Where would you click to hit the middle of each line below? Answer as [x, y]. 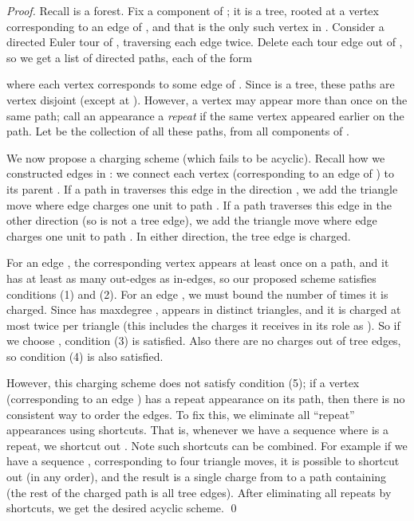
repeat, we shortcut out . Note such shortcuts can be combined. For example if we [207, 445]
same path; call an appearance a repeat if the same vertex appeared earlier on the [205, 115]
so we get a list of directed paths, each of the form [129, 57]
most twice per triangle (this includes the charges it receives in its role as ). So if [203, 325]
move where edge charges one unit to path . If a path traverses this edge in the [199, 204]
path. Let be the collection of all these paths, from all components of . [178, 131]
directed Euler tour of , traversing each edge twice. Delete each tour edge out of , [205, 42]
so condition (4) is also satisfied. [85, 356]
